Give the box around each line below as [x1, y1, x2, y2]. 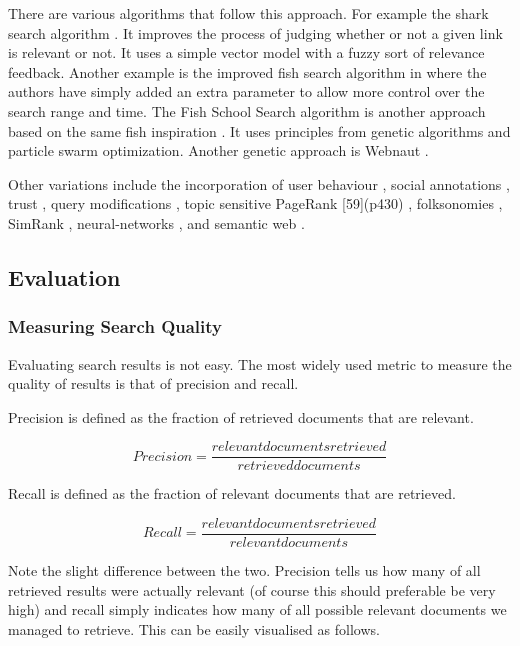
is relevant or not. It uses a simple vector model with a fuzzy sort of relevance [8, 42, 485, 63]
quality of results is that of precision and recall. [8, 373, 299, 394]
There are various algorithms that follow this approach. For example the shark [8, 3, 489, 23]
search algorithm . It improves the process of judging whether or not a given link [8, 22, 503, 43]
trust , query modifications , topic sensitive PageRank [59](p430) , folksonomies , [8, 193, 503, 214]
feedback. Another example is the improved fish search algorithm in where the [8, 61, 487, 82]
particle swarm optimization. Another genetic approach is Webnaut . [8, 140, 429, 161]
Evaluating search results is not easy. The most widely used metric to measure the [8, 353, 512, 374]
